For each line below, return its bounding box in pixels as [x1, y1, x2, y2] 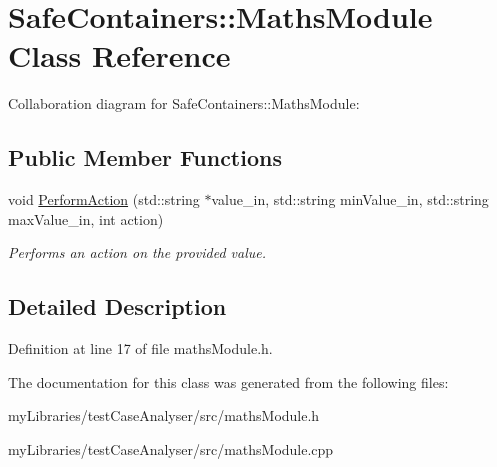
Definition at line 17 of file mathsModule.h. [8, 338, 273, 359]
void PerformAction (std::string [8, 189, 200, 210]
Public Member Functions [8, 142, 282, 173]
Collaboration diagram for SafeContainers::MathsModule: [8, 93, 360, 114]
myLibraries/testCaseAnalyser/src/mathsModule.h [8, 405, 320, 426]
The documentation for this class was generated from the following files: [8, 371, 449, 392]
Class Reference [8, 35, 231, 76]
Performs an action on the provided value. [8, 242, 267, 263]
